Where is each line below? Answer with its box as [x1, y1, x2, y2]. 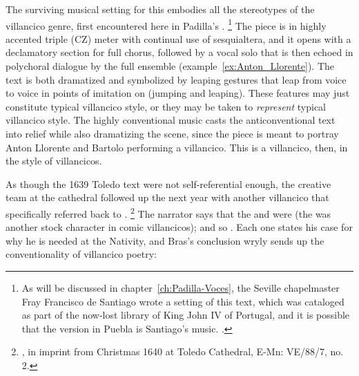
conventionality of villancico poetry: [6, 247, 157, 261]
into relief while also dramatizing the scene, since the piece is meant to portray [6, 126, 339, 140]
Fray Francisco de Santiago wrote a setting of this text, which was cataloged [21, 294, 345, 308]
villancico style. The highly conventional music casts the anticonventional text [6, 113, 336, 127]
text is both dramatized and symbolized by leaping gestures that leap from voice [6, 72, 347, 86]
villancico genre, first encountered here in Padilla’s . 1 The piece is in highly [6, 16, 327, 32]
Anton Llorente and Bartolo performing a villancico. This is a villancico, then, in [6, 140, 348, 154]
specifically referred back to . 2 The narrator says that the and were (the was [6, 204, 331, 220]
